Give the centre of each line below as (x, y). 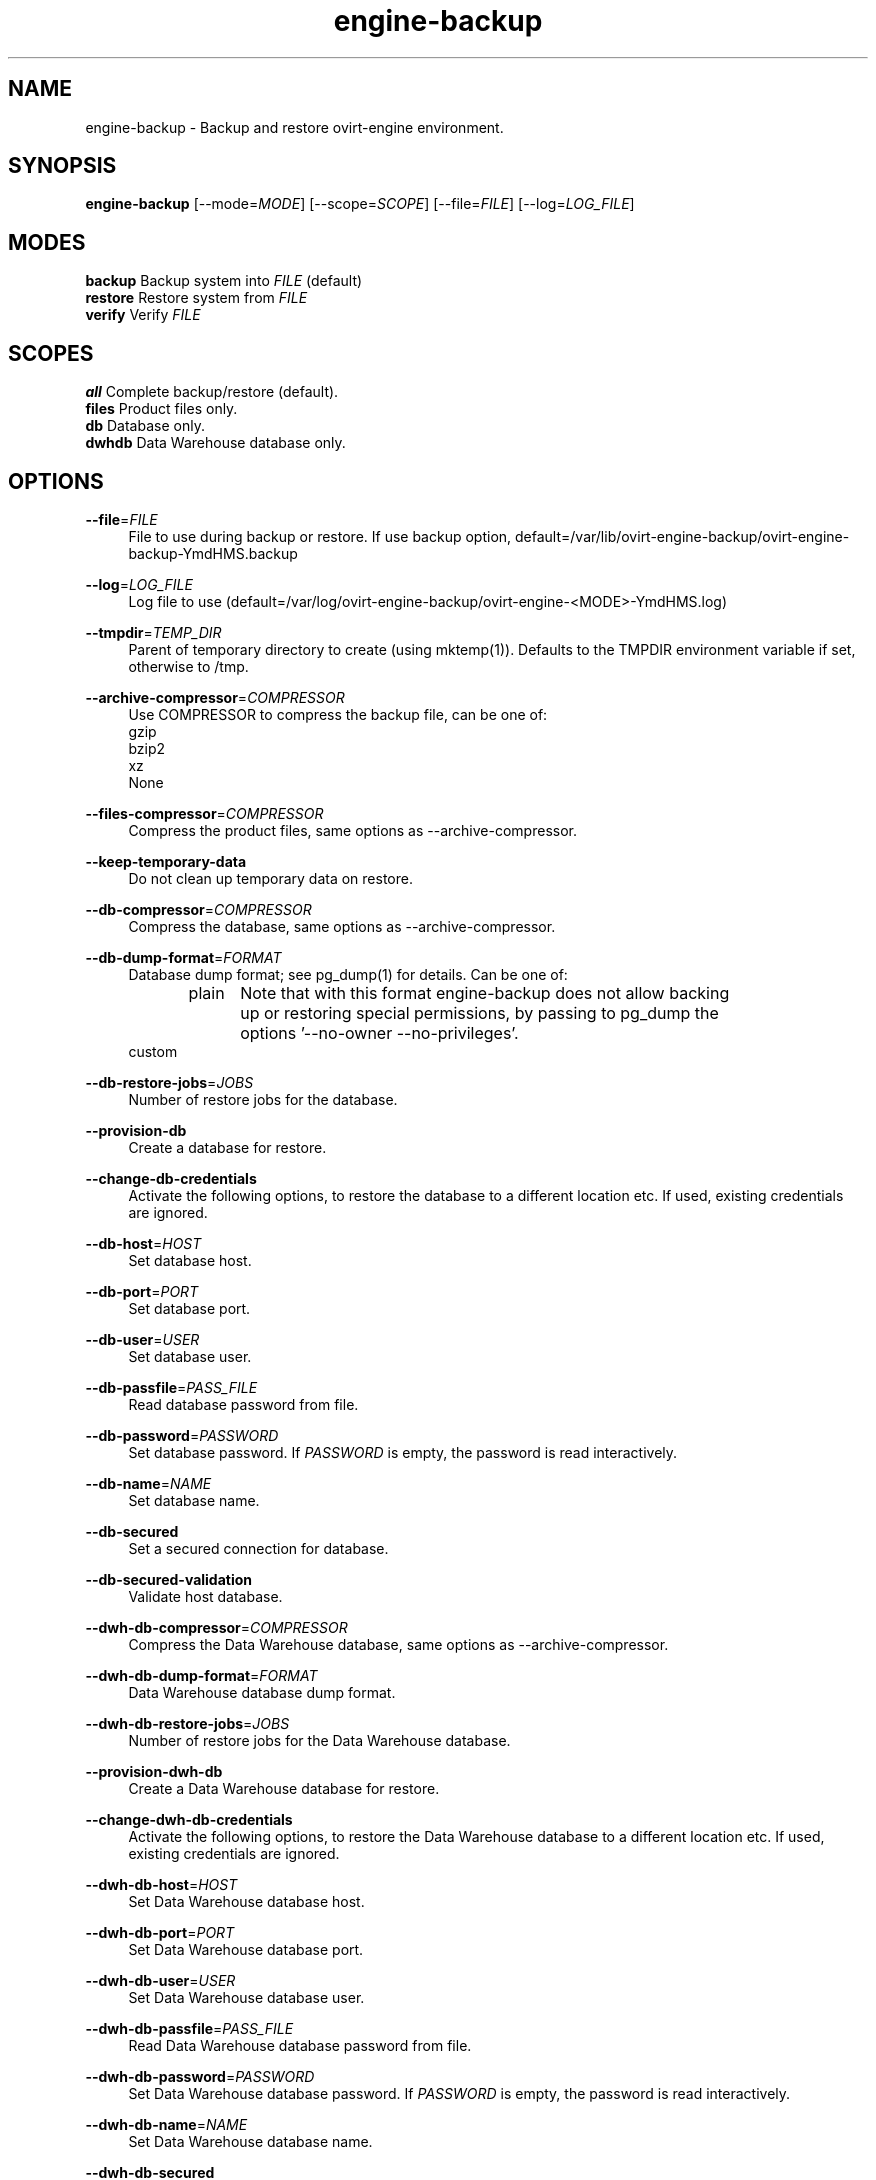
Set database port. (189, 1308)
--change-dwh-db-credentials (189, 1819)
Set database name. (194, 1500)
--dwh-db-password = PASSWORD (200, 2076)
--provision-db (136, 1130)
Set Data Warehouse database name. (250, 2141)
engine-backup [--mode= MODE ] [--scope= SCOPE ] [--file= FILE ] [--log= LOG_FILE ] (360, 204)
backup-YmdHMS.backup (213, 553)
